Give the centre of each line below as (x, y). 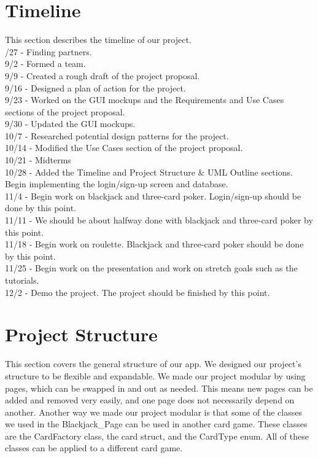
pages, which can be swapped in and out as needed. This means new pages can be (159, 388)
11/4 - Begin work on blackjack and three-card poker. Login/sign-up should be (153, 196)
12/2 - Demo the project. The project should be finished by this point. (138, 292)
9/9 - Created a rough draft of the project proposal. (103, 75)
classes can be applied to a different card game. (94, 448)
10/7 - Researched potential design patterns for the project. (117, 135)
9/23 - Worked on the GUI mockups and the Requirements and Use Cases (145, 100)
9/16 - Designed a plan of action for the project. (95, 87)
